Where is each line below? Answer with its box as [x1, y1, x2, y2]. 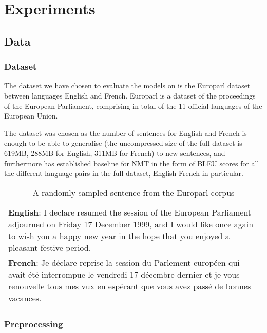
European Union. [4, 110, 58, 121]
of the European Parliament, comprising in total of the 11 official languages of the [4, 100, 262, 111]
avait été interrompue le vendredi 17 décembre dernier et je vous [8, 268, 240, 280]
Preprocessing [4, 317, 63, 330]
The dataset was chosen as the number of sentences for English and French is [4, 127, 247, 138]
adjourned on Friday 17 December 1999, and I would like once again [8, 218, 254, 230]
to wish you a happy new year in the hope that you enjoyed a [8, 229, 230, 242]
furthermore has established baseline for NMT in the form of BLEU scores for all [4, 158, 259, 168]
